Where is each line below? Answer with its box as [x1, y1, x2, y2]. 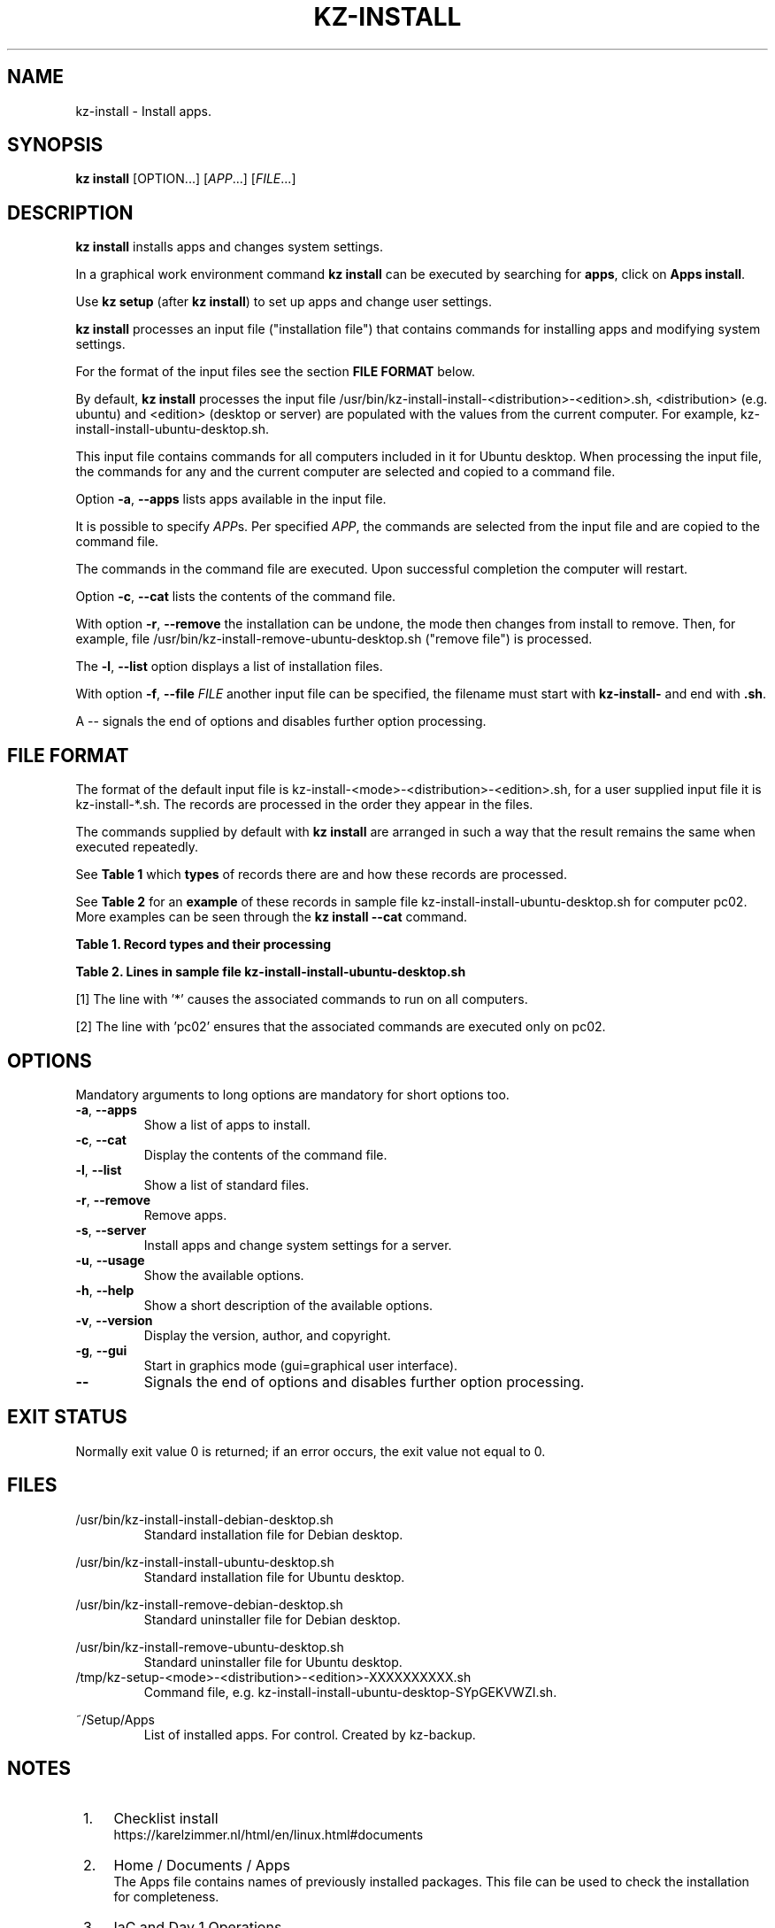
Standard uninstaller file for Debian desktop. [143, 1611, 401, 1627]
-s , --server [75, 1222, 147, 1238]
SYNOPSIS [7, 134, 104, 157]
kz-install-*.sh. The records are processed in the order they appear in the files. [75, 797, 533, 813]
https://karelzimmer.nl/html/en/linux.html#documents [113, 1826, 424, 1842]
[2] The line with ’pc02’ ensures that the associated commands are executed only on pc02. [75, 1019, 606, 1035]
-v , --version [75, 1312, 153, 1328]
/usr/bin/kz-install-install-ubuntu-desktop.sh [75, 1554, 334, 1569]
